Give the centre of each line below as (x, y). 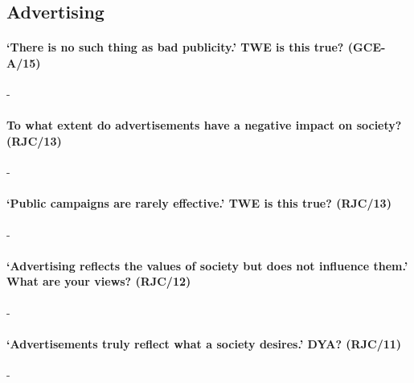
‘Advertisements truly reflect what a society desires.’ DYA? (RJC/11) (204, 343)
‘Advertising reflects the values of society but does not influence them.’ (207, 265)
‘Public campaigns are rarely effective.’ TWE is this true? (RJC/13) (199, 203)
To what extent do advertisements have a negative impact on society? (204, 125)
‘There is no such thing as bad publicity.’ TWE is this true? (175, 47)
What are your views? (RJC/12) (99, 281)
